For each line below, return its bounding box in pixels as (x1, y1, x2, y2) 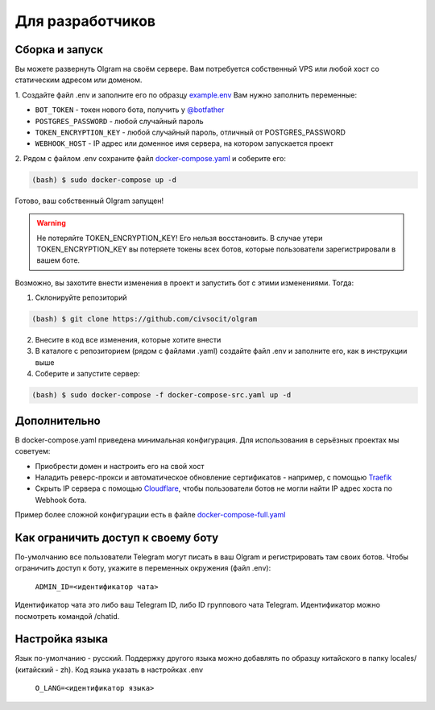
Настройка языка (14, 633, 109, 646)
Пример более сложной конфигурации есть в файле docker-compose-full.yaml (14, 510, 286, 520)
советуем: (14, 446, 51, 456)
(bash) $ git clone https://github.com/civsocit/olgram (31, 314, 258, 324)
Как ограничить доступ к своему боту (14, 530, 219, 544)
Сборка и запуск (14, 43, 104, 56)
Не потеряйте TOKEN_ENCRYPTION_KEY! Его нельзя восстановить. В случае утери (36, 233, 323, 243)
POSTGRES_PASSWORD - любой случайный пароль (35, 116, 205, 126)
